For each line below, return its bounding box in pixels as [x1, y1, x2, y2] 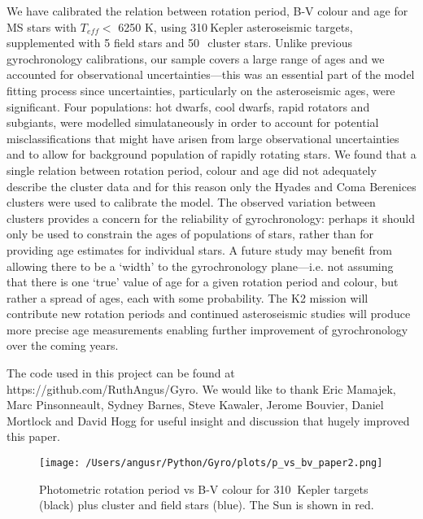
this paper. [7, 428, 60, 445]
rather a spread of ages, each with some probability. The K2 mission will [7, 289, 368, 306]
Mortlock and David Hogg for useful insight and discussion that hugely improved [7, 412, 410, 429]
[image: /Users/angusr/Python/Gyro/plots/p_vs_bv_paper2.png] [39, 457, 383, 469]
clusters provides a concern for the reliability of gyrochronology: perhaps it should [7, 209, 416, 226]
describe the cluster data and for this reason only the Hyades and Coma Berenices [7, 177, 416, 194]
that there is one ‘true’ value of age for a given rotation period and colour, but [7, 273, 399, 290]
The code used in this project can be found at [7, 364, 235, 382]
